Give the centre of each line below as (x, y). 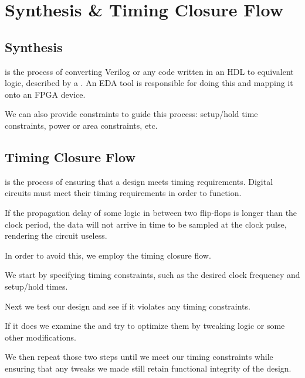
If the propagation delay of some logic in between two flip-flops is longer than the (151, 212)
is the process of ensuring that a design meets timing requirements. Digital (139, 181)
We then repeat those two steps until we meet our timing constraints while (139, 357)
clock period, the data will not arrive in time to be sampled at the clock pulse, (146, 224)
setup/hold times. (36, 286)
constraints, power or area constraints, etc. (81, 125)
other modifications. (40, 337)
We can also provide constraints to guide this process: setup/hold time (131, 114)
